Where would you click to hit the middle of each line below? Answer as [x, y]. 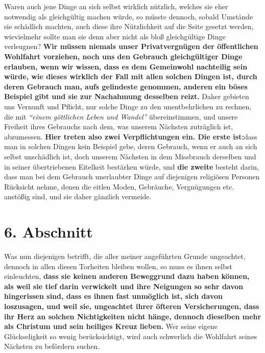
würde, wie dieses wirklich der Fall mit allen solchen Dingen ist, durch [131, 76]
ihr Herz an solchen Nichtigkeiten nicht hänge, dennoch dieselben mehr [133, 316]
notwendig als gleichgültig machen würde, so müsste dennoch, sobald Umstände [129, 16]
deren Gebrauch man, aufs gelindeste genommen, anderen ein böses [126, 86]
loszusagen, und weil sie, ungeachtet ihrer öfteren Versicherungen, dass [132, 306]
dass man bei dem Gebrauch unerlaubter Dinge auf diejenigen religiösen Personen [132, 176]
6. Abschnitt [49, 232]
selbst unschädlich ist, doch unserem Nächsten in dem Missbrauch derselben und [130, 156]
